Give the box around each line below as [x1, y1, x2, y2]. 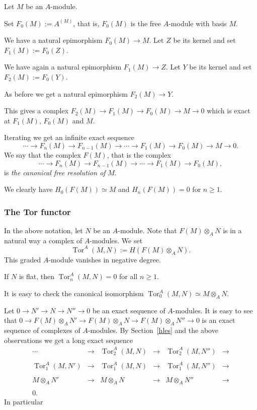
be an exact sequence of [92, 305, 165, 315]
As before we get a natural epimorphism [4, 88, 128, 99]
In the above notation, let [4, 225, 83, 235]
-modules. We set [90, 235, 143, 245]
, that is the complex [107, 149, 171, 160]
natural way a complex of [4, 235, 82, 245]
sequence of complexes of [4, 325, 80, 335]
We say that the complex [4, 149, 81, 160]
